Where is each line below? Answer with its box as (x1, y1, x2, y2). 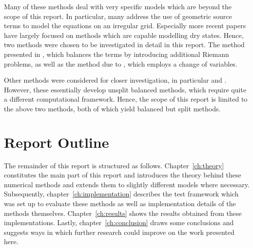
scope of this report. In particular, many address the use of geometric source (4, 11, 232, 21)
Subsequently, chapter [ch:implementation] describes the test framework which (4, 189, 239, 199)
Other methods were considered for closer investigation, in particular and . (4, 75, 227, 85)
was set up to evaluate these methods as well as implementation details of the (4, 198, 236, 209)
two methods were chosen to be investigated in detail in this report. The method (4, 39, 245, 50)
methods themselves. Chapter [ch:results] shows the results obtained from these (4, 208, 242, 218)
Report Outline (4, 132, 109, 152)
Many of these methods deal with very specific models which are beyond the (4, 1, 232, 11)
